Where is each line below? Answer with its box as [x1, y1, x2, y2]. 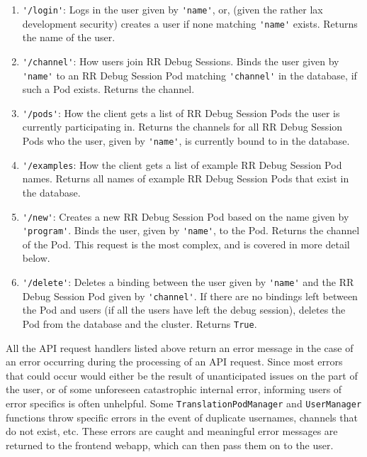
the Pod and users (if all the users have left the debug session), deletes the [22, 302, 346, 317]
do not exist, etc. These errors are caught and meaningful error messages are [6, 424, 338, 439]
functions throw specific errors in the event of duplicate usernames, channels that [6, 409, 358, 424]
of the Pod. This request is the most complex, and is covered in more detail [22, 236, 350, 251]
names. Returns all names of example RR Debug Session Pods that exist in [22, 171, 349, 186]
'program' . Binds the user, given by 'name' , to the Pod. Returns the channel [22, 223, 360, 238]
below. [22, 250, 50, 265]
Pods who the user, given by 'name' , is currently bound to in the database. [22, 133, 350, 148]
